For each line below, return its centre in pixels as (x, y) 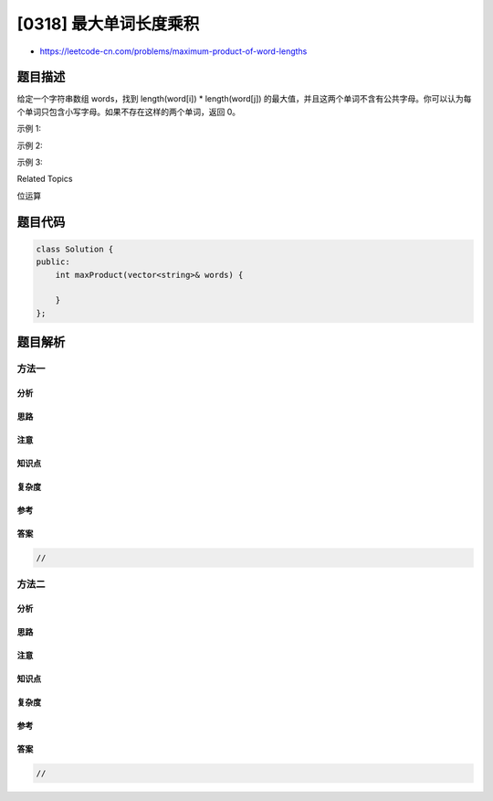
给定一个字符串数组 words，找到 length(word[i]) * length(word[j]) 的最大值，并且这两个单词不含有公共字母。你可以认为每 (244, 99)
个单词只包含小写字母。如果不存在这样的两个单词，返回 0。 (129, 112)
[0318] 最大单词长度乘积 (108, 24)
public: (53, 262)
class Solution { (75, 249)
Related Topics (45, 179)
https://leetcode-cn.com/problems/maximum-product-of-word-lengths (173, 51)
